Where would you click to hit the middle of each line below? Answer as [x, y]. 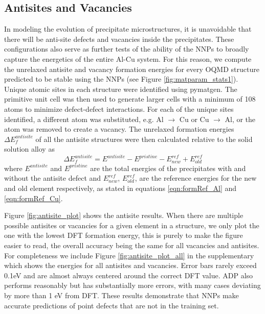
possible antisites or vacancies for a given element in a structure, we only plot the [132, 225]
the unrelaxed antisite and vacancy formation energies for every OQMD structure [132, 69]
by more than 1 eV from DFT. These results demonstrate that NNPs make [122, 295]
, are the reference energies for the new [196, 178]
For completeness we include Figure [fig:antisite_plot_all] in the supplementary [129, 255]
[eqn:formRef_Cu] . [34, 198]
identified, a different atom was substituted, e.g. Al [84, 119]
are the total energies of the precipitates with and [168, 168]
